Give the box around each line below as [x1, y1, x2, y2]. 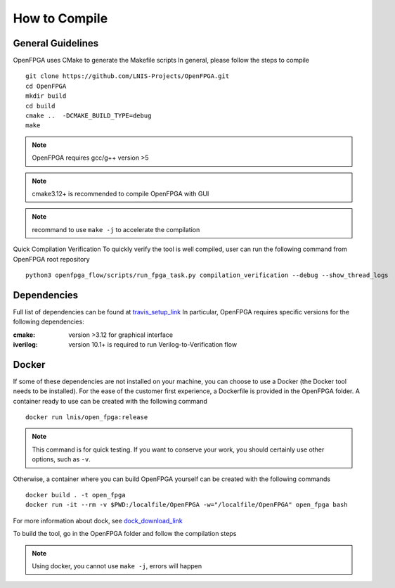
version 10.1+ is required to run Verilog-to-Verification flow [68, 340, 238, 348]
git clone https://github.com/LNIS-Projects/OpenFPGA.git [25, 72, 230, 80]
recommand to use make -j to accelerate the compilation [32, 225, 200, 234]
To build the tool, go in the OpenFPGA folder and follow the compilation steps [13, 530, 237, 538]
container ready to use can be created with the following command [13, 397, 207, 405]
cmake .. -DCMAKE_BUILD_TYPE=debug [25, 112, 152, 120]
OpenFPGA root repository [13, 255, 91, 263]
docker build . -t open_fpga [25, 491, 126, 499]
